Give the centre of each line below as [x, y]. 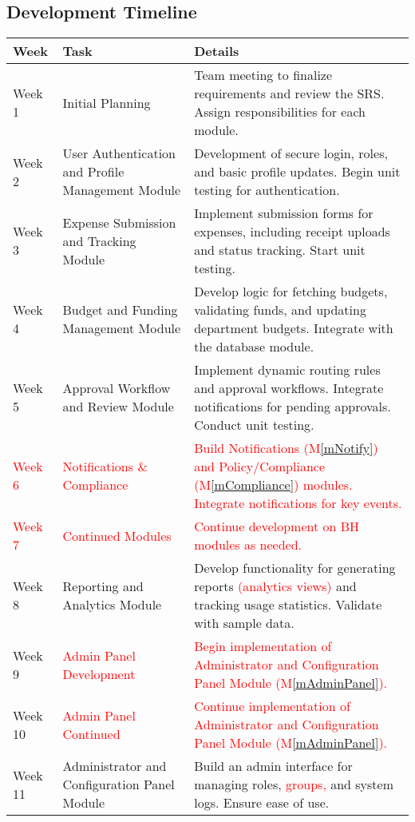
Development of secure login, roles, [291, 153]
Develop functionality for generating [295, 568]
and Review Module [118, 407]
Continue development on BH [277, 526]
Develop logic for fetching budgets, [291, 292]
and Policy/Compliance [259, 467]
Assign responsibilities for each [280, 112]
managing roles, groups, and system [294, 784]
